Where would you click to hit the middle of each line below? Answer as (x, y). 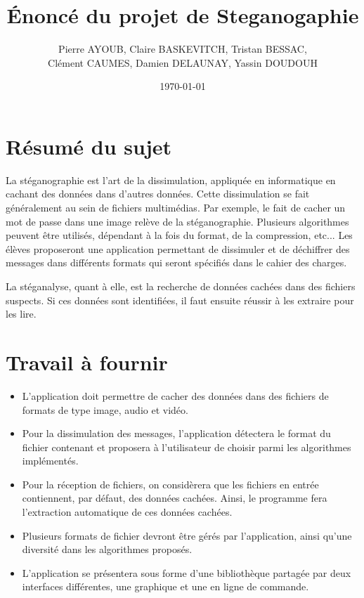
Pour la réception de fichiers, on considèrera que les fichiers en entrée (170, 484)
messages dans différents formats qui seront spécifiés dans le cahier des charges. (176, 262)
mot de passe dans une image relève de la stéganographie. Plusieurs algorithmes (177, 221)
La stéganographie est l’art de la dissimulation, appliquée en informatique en (171, 180)
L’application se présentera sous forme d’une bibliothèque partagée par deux (187, 572)
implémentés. (50, 461)
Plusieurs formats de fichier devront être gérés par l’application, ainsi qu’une (187, 535)
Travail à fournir (87, 362)
